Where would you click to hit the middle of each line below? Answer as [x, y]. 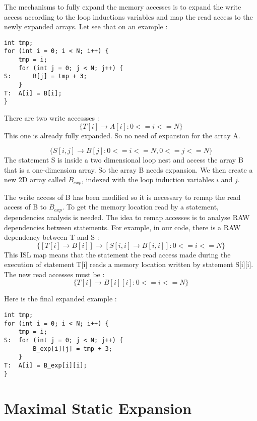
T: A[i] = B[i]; [33, 93]
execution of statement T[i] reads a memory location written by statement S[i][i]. [129, 264]
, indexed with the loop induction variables [148, 179]
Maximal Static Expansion [98, 408]
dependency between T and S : [52, 237]
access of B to [25, 207]
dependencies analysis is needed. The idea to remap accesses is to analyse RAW [127, 217]
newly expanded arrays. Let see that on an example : [86, 27]
